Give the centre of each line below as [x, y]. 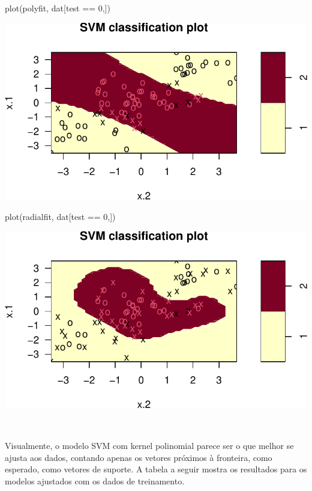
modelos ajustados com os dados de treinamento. [95, 480]
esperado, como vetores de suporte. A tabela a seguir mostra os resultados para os [156, 469]
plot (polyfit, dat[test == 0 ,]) [58, 8]
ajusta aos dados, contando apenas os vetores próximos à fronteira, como [139, 457]
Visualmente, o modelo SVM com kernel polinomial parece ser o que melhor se [149, 446]
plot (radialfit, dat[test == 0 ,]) [60, 217]
